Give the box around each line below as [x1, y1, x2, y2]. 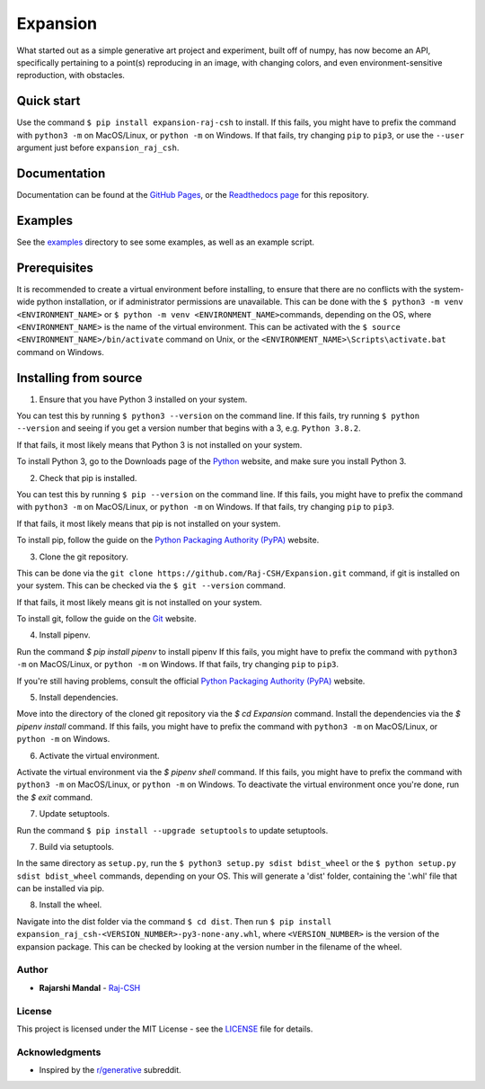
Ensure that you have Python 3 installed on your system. [39, 394, 248, 405]
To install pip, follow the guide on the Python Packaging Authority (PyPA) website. [16, 535, 320, 546]
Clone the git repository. [39, 551, 129, 562]
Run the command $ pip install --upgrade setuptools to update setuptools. [16, 825, 329, 835]
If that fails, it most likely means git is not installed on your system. [16, 596, 262, 607]
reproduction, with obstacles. [16, 70, 126, 81]
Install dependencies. [39, 692, 119, 703]
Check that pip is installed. [39, 472, 137, 483]
